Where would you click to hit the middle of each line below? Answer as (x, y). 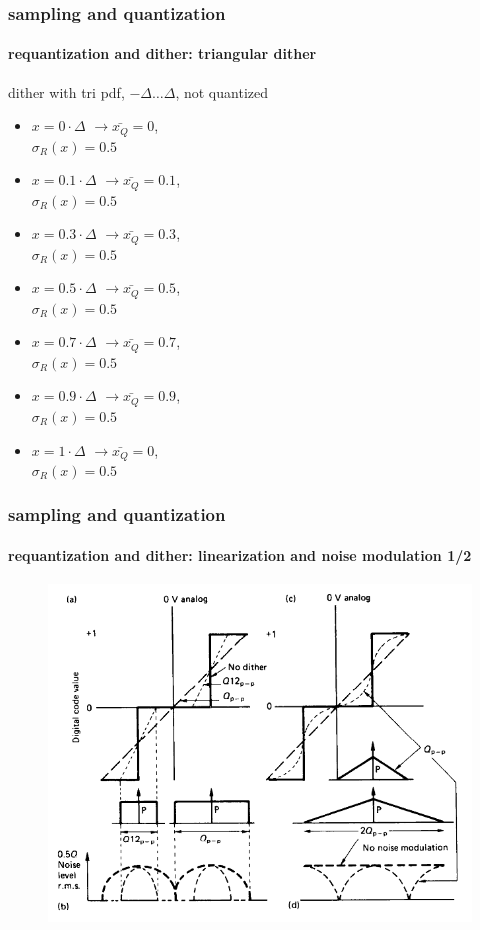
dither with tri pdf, (66, 91)
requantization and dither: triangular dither (162, 53)
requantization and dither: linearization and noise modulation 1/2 (240, 555)
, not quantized (221, 91)
